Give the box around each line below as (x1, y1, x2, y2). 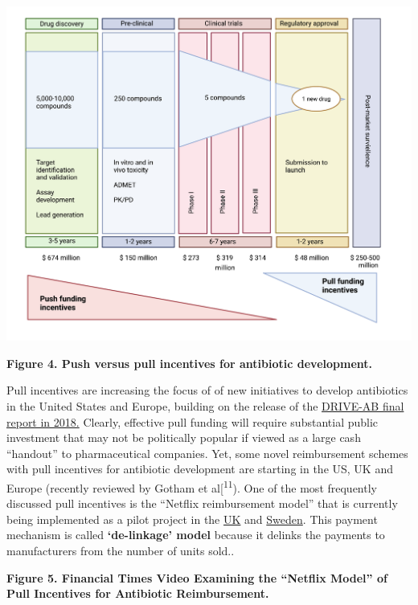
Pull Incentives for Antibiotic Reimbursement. (6, 585, 269, 602)
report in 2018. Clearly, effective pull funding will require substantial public (6, 413, 379, 430)
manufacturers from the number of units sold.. (6, 542, 235, 559)
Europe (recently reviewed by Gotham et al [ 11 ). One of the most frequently (6, 477, 377, 496)
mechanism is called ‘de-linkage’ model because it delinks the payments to (6, 526, 385, 543)
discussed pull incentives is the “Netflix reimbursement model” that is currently (6, 495, 398, 512)
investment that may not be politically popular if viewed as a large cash (6, 429, 361, 446)
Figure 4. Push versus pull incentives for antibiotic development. (6, 354, 372, 371)
